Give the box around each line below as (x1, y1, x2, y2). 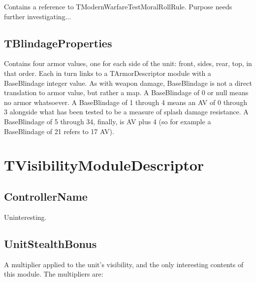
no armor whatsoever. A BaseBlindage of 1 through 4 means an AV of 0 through (4, 97, 247, 107)
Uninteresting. (4, 211, 47, 222)
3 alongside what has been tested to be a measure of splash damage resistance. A (4, 106, 249, 117)
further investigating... (4, 11, 71, 21)
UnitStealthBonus (4, 236, 97, 251)
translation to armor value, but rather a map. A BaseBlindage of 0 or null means (4, 87, 249, 98)
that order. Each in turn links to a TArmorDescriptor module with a (4, 68, 211, 78)
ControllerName (4, 188, 88, 204)
